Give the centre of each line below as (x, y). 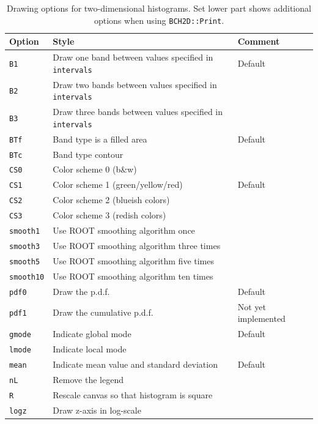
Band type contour (88, 154)
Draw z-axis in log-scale (97, 410)
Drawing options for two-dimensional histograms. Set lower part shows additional (159, 8)
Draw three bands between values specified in (138, 112)
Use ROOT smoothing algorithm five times (133, 260)
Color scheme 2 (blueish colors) (111, 200)
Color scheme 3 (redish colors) (109, 215)
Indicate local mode (90, 348)
